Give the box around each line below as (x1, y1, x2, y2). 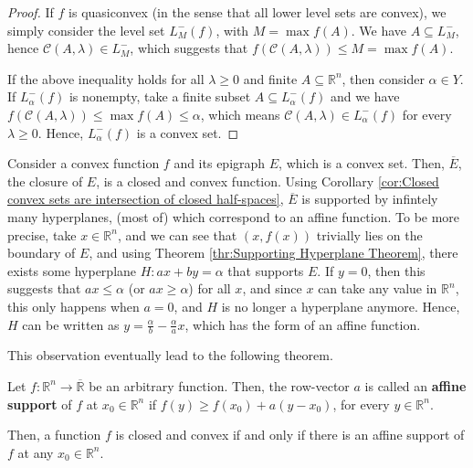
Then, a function (7, 425, 101, 444)
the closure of (7, 171, 83, 190)
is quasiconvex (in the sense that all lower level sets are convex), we (68, 3, 447, 21)
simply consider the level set (7, 20, 165, 39)
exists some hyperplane (7, 261, 137, 280)
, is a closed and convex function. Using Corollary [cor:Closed (96, 171, 439, 190)
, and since (242, 279, 302, 298)
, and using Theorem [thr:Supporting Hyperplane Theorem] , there (89, 243, 458, 262)
